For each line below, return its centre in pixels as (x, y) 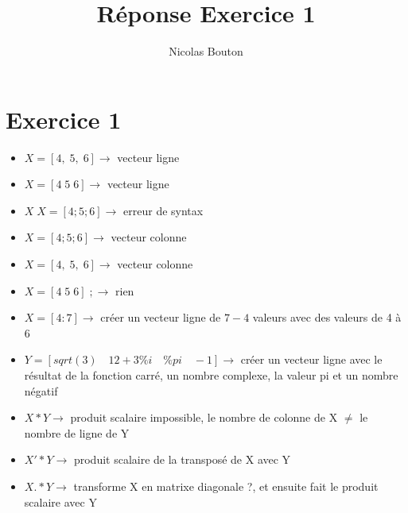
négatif (41, 390)
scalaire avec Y (60, 501)
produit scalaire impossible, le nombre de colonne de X (204, 417)
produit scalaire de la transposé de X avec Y (182, 459)
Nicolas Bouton (206, 51)
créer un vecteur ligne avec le (311, 359)
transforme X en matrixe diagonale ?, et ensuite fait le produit (226, 486)
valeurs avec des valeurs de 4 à (327, 317)
